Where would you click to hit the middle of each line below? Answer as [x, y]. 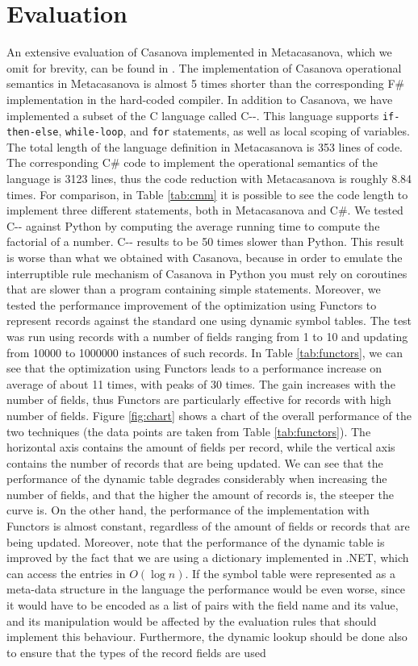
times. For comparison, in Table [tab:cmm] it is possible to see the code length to [207, 194]
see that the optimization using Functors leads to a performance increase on [194, 368]
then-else [33, 133]
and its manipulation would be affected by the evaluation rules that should [192, 620]
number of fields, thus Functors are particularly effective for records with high [199, 400]
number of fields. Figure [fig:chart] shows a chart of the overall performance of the [209, 415]
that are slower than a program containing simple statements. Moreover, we [194, 289]
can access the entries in [66, 573]
